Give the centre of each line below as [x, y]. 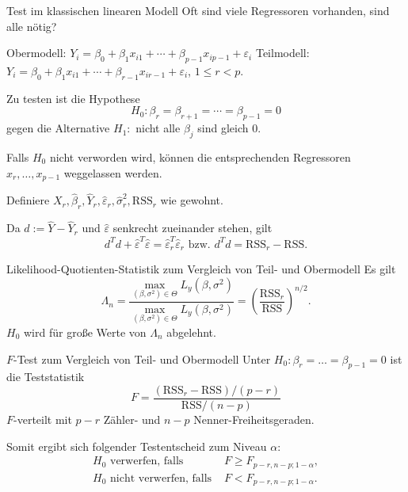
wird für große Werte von [85, 332]
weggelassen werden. [113, 172]
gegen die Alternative [58, 128]
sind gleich [223, 128]
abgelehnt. [191, 332]
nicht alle [158, 128]
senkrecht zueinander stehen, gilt [193, 228]
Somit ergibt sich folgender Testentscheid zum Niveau [137, 446]
